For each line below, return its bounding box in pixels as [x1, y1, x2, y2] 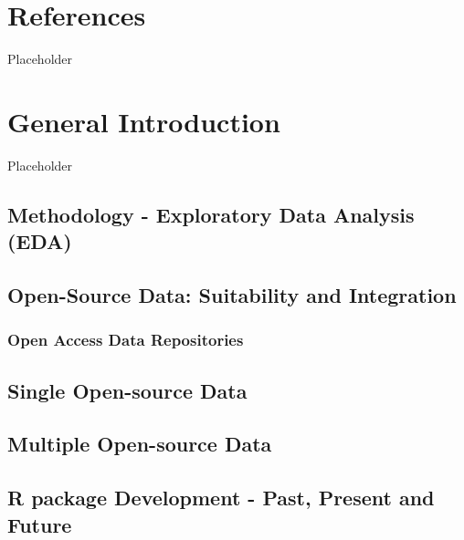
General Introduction [7, 102, 280, 140]
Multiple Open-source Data [7, 430, 272, 458]
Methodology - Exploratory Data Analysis [7, 200, 415, 228]
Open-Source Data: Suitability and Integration [7, 281, 457, 308]
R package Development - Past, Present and [7, 483, 435, 512]
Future [7, 510, 72, 538]
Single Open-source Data [7, 376, 248, 404]
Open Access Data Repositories [7, 328, 244, 351]
